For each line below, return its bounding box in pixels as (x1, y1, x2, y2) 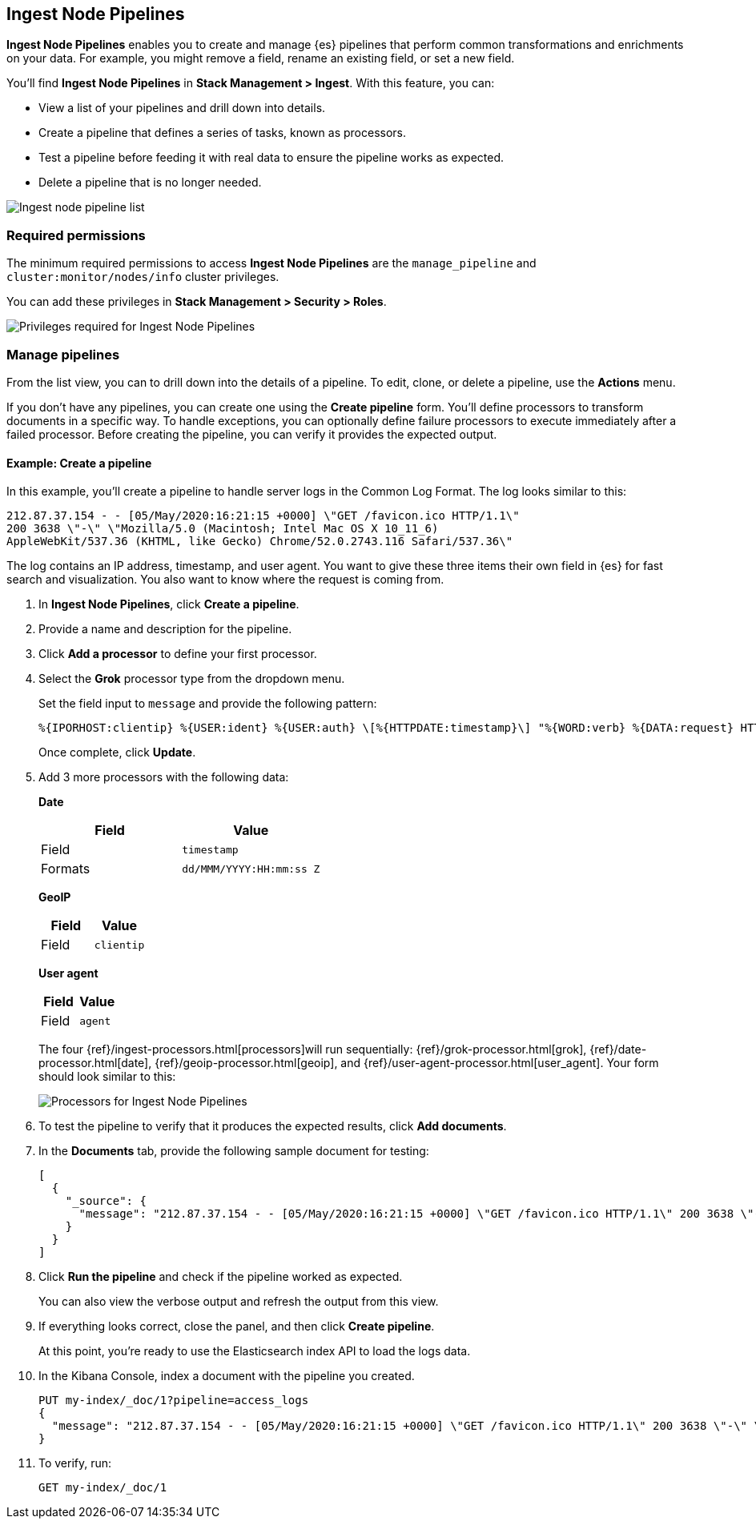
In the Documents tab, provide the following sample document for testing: (38, 1144, 429, 1158)
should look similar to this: (38, 1070, 176, 1084)
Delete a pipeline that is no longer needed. (38, 175, 262, 190)
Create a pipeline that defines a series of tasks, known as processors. (38, 126, 406, 140)
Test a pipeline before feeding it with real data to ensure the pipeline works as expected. (38, 150, 505, 165)
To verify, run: (38, 1456, 112, 1471)
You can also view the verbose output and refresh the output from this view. (38, 1294, 439, 1309)
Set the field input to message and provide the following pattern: (38, 696, 377, 711)
